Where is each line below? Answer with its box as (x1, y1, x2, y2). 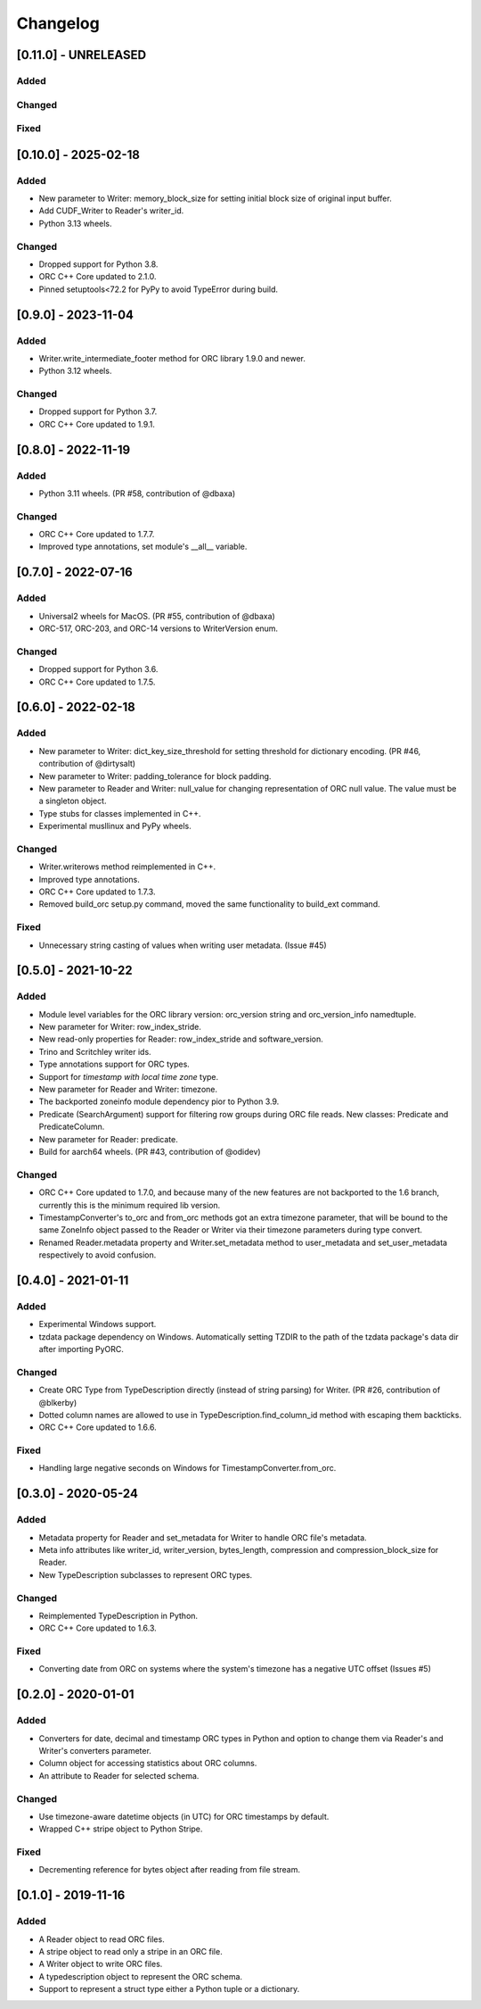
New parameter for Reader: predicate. (38, 1133, 178, 1144)
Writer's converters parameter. (38, 1746, 151, 1756)
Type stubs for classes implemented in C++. (38, 808, 201, 818)
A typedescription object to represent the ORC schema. (38, 1971, 243, 1981)
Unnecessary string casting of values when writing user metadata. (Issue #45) (38, 940, 327, 951)
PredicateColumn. (38, 1121, 105, 1133)
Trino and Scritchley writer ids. (38, 1046, 151, 1057)
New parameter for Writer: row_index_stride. (38, 1022, 202, 1033)
